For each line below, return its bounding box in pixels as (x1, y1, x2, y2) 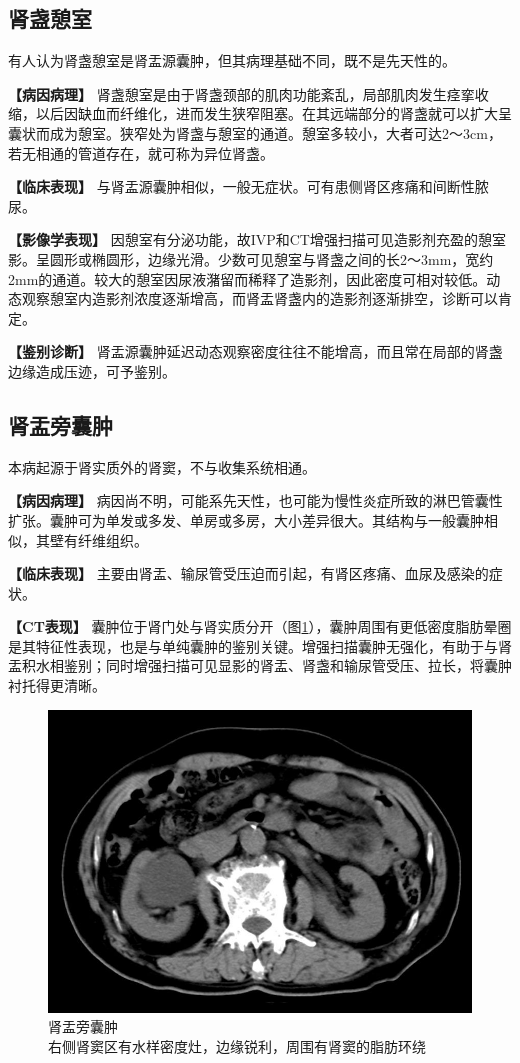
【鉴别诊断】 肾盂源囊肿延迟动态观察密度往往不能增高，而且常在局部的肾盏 (8, 341, 503, 362)
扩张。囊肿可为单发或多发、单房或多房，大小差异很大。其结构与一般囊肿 (8, 509, 484, 530)
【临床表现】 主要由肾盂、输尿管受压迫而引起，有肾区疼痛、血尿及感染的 (8, 563, 489, 584)
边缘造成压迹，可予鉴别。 (8, 360, 176, 381)
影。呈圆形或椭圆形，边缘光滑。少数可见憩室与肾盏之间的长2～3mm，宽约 (8, 248, 494, 269)
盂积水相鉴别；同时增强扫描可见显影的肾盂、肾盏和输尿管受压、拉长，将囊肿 (8, 655, 512, 676)
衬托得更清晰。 (8, 675, 106, 696)
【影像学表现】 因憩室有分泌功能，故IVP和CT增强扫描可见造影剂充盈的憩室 (8, 229, 506, 250)
